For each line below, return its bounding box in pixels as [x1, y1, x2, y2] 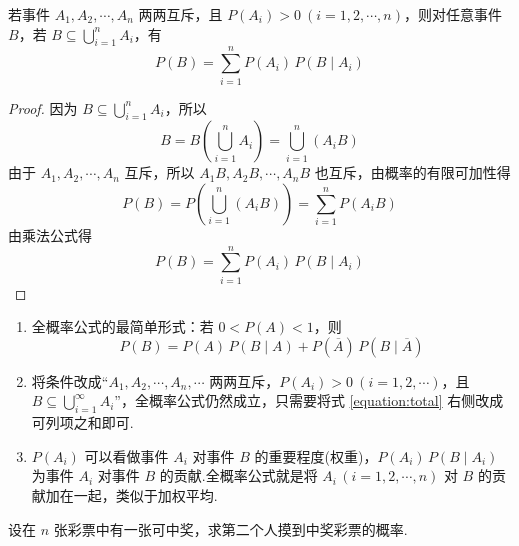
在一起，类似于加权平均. [59, 484, 218, 505]
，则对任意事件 [403, 4, 502, 24]
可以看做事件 [84, 445, 169, 466]
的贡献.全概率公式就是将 [159, 465, 318, 486]
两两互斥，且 [138, 4, 223, 24]
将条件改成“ [31, 370, 109, 391]
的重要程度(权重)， [254, 445, 378, 466]
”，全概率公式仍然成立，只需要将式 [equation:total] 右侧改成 [114, 390, 504, 411]
